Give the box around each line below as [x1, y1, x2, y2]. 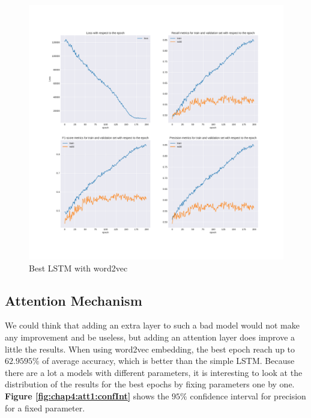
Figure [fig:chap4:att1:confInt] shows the [5, 389, 169, 402]
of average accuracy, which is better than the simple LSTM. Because [42, 354, 295, 367]
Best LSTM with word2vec [29, 261, 128, 274]
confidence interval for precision [190, 389, 306, 402]
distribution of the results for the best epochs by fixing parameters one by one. [5, 378, 295, 390]
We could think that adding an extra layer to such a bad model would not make [5, 319, 300, 332]
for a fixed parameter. [5, 401, 85, 414]
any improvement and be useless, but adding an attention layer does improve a [5, 330, 295, 343]
